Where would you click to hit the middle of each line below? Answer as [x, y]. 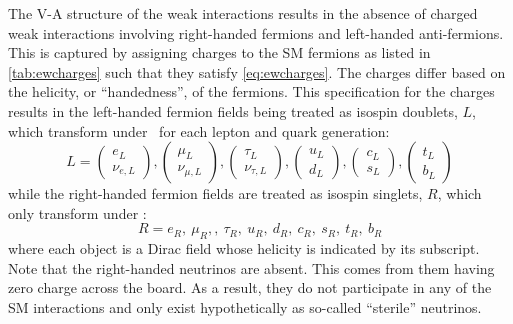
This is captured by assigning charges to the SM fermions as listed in [219, 52]
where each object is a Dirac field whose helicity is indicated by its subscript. [244, 248]
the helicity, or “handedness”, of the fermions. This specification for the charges [251, 91]
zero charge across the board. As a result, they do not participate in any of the [250, 287]
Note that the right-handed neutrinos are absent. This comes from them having [251, 267]
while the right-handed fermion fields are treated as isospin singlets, [215, 193]
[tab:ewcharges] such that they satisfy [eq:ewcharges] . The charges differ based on [257, 71]
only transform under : [77, 212]
